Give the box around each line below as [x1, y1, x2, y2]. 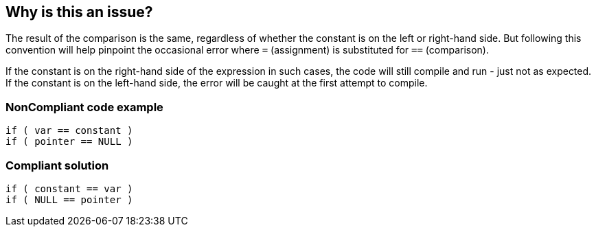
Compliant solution [5, 158, 109, 172]
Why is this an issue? [5, 3, 153, 21]
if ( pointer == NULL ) [5, 136, 133, 148]
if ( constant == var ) [5, 183, 133, 194]
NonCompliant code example [5, 100, 163, 114]
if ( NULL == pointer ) [5, 194, 133, 205]
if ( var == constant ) [5, 125, 133, 137]
